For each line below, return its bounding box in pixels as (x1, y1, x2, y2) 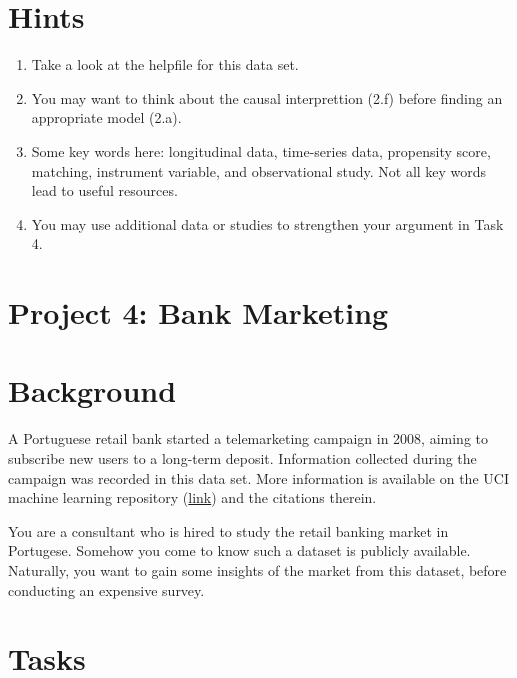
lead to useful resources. (31, 180, 178, 201)
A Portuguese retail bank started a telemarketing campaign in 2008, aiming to (8, 428, 489, 449)
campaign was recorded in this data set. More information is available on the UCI (8, 467, 509, 488)
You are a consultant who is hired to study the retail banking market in (8, 520, 449, 541)
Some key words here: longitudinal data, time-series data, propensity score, (31, 140, 491, 161)
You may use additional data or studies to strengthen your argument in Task (31, 213, 504, 234)
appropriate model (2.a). (31, 107, 182, 128)
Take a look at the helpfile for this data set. (31, 54, 299, 75)
